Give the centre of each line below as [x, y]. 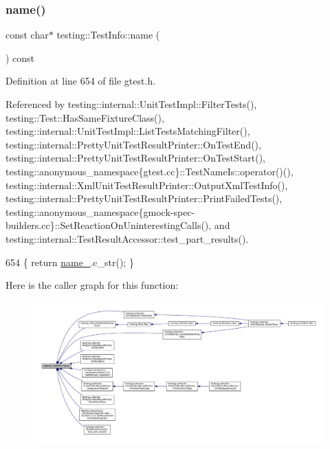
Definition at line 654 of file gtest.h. [81, 81]
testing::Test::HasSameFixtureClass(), [85, 117]
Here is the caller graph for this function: [92, 285]
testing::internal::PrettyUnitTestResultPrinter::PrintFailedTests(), [144, 198]
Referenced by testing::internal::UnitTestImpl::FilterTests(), [131, 104]
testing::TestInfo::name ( [108, 35]
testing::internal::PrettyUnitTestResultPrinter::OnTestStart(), [135, 158]
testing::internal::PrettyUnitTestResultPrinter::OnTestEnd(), [133, 144]
